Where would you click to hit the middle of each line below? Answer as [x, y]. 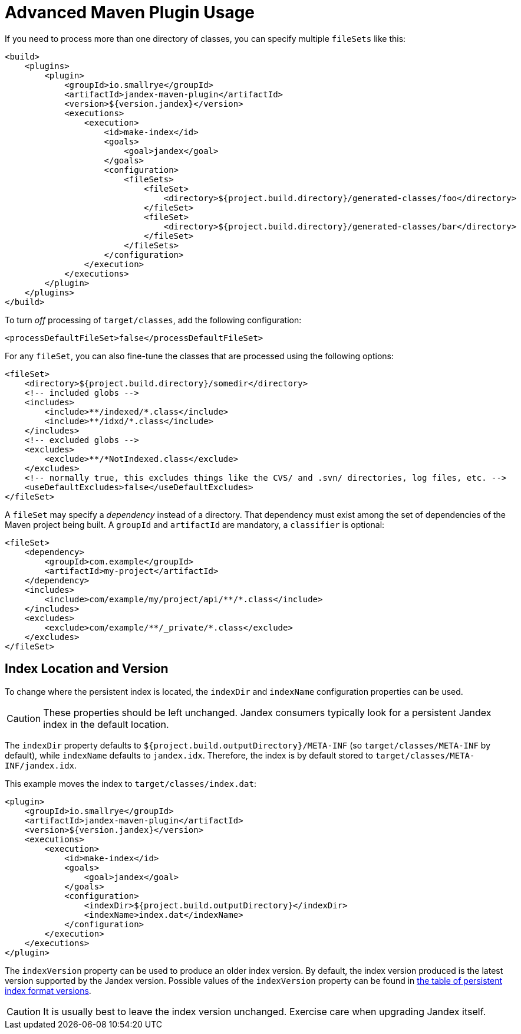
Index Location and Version [87, 669]
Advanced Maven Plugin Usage [130, 12]
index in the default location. [106, 724]
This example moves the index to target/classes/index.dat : [131, 783]
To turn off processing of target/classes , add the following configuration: [153, 320]
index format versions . [48, 990]
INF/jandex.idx [40, 765]
